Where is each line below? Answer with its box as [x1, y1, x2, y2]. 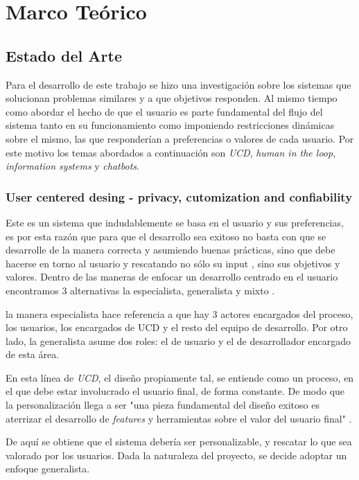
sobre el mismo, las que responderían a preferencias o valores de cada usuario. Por [6, 131, 354, 145]
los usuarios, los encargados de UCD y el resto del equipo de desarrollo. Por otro [6, 320, 348, 335]
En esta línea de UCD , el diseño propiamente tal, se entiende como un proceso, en [6, 370, 354, 384]
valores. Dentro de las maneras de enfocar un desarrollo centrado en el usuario [6, 269, 338, 284]
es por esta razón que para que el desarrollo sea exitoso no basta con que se [6, 229, 326, 243]
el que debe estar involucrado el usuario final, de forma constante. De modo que [6, 384, 345, 398]
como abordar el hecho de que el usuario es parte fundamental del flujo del [6, 104, 323, 118]
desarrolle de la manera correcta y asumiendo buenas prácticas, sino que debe [6, 242, 335, 257]
